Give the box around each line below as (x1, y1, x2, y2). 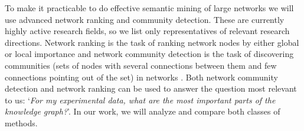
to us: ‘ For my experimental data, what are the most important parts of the (5, 93, 276, 106)
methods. (5, 116, 38, 129)
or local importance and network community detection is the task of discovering (5, 48, 294, 60)
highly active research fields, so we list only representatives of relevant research (5, 25, 290, 37)
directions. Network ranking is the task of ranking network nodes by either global (5, 36, 299, 48)
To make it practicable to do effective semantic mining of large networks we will (5, 2, 294, 14)
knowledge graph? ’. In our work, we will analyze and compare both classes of (5, 105, 280, 117)
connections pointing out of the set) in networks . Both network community (5, 70, 278, 83)
